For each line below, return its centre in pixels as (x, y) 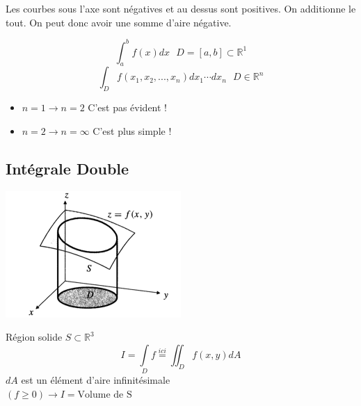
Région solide (34, 337)
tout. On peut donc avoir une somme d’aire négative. (119, 22)
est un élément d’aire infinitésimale (96, 380)
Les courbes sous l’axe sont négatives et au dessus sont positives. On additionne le (181, 8)
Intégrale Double (67, 168)
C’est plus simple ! (132, 130)
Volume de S (105, 395)
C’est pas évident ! (128, 107)
